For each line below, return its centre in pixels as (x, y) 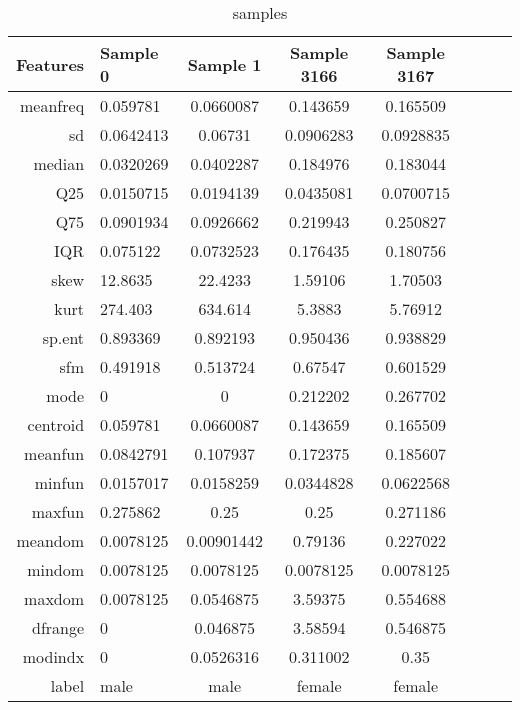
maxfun (58, 511)
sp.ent (63, 337)
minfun (59, 482)
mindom (56, 569)
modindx (53, 656)
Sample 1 (224, 64)
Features (50, 64)
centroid (56, 424)
